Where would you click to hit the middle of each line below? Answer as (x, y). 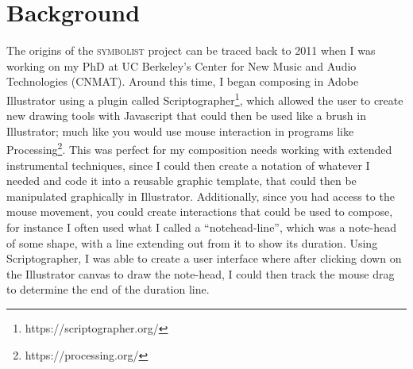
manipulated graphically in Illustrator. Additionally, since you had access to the (201, 196)
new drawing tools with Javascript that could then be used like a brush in (186, 115)
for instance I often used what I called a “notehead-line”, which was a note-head (202, 227)
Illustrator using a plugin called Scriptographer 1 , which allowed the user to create (205, 98)
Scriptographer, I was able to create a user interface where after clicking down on (204, 258)
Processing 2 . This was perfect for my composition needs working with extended (199, 148)
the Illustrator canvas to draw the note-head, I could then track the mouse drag (201, 273)
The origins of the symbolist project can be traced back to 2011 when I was (191, 50)
